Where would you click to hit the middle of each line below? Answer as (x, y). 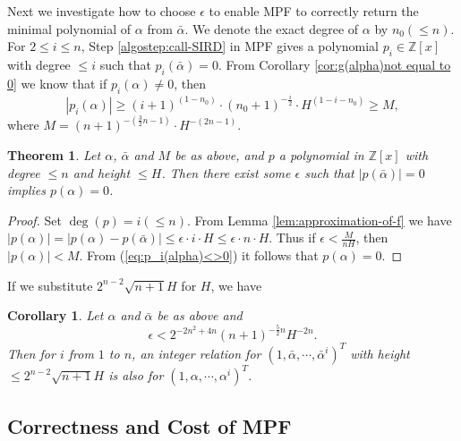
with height (380, 353)
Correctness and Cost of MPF (149, 425)
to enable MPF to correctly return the (314, 11)
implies (26, 190)
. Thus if (292, 237)
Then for (31, 353)
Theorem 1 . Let (54, 154)
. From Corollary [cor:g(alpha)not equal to (334, 64)
